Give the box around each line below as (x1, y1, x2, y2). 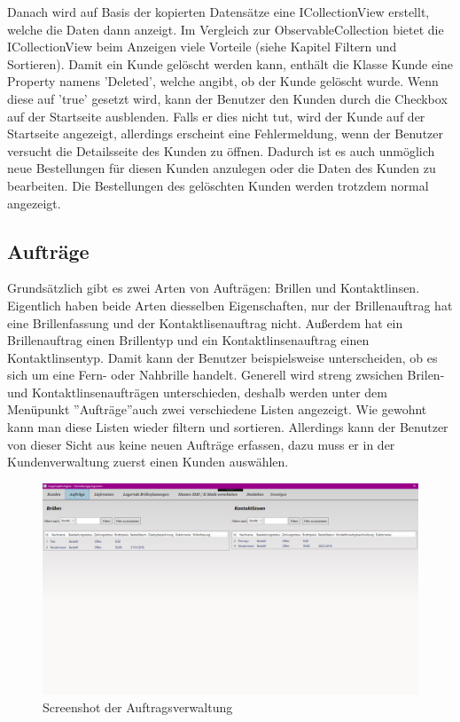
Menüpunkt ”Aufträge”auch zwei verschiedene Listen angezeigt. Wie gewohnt (7, 400, 427, 419)
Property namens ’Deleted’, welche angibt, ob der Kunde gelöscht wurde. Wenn (7, 72, 439, 90)
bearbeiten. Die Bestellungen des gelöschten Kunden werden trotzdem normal (7, 176, 429, 194)
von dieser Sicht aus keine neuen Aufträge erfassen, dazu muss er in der (7, 435, 395, 453)
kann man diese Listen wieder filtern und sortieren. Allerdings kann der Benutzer (7, 418, 448, 436)
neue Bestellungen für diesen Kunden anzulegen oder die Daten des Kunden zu (7, 159, 436, 177)
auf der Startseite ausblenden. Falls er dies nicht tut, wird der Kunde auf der (7, 106, 425, 125)
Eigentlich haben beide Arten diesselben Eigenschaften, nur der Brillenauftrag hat (7, 295, 453, 314)
